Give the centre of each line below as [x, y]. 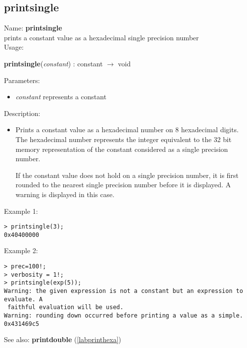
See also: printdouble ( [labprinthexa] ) [63, 339]
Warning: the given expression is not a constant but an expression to [123, 291]
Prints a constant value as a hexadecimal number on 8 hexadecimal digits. [127, 130]
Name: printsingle [33, 28]
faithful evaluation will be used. [66, 307]
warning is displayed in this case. [65, 194]
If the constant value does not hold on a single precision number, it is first [127, 175]
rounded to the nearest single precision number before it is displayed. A [123, 185]
